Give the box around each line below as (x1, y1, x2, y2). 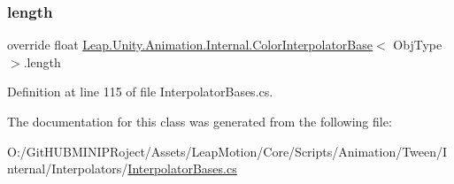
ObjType (393, 35, 442, 54)
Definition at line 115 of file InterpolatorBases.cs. (7, 82, 273, 101)
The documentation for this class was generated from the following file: (7, 112, 392, 130)
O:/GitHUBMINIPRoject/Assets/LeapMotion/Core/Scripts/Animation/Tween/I (7, 142, 448, 160)
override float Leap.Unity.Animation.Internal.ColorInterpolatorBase (7, 35, 373, 54)
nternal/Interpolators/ (7, 159, 128, 178)
